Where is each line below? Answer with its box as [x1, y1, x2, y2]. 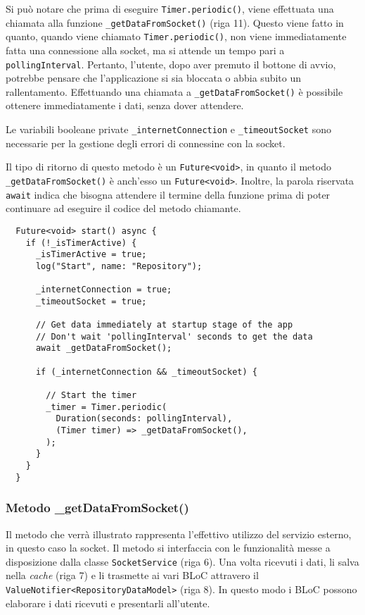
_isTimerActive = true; [35, 249, 147, 260]
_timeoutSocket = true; [35, 296, 147, 306]
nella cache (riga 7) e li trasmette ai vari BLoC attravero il [6, 568, 259, 583]
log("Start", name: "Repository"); [35, 261, 203, 271]
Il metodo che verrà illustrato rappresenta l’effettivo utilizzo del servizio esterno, [6, 526, 352, 541]
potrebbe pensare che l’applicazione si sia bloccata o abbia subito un [6, 70, 302, 85]
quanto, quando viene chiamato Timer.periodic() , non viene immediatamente [6, 29, 347, 44]
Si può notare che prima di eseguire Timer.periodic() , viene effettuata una [6, 1, 334, 15]
